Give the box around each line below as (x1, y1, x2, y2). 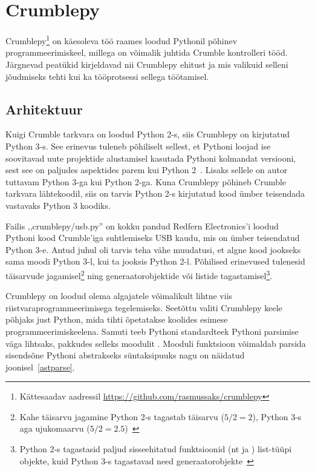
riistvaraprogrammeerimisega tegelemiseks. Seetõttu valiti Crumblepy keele (5, 301, 282, 314)
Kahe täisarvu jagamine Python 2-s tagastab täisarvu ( (19, 410, 224, 423)
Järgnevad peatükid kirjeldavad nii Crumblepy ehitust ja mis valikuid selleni (5, 58, 288, 70)
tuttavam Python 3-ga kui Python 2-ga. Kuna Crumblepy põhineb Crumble (5, 175, 287, 188)
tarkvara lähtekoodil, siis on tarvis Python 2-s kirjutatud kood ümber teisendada (5, 187, 305, 200)
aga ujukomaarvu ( (19, 422, 90, 435)
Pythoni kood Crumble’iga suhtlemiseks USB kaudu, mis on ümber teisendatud (5, 231, 300, 244)
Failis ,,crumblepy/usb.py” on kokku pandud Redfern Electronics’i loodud (5, 219, 279, 232)
